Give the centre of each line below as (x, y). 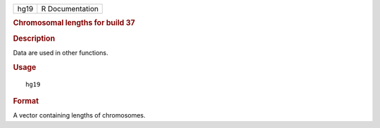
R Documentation (70, 9)
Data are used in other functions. (61, 52)
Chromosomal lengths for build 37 (74, 23)
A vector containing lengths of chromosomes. (79, 115)
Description (34, 38)
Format (26, 101)
